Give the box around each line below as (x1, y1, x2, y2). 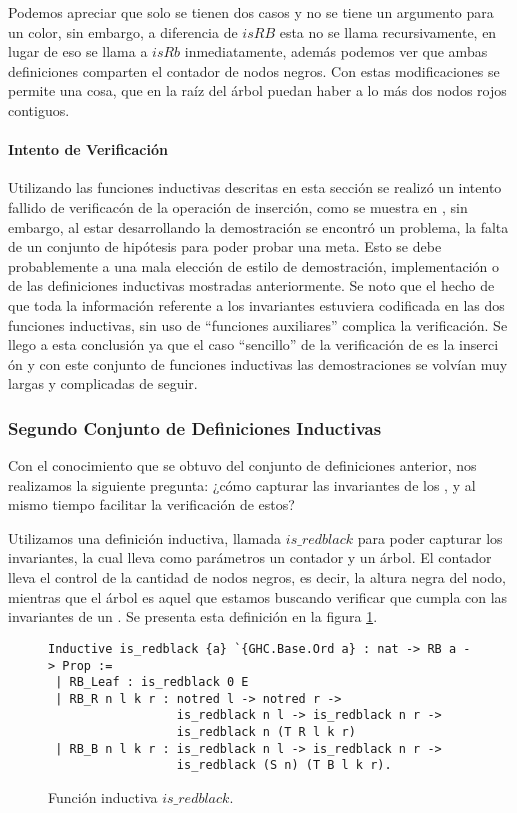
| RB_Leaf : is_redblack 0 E (55, 675, 249, 690)
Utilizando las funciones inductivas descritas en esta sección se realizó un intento (8, 177, 502, 198)
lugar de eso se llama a (8, 41, 148, 62)
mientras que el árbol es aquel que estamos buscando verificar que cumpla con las (8, 586, 508, 607)
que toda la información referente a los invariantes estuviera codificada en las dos (8, 294, 505, 315)
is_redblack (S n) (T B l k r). (176, 758, 392, 773)
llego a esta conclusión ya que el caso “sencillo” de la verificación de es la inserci (8, 334, 499, 355)
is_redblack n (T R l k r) (176, 725, 356, 740)
